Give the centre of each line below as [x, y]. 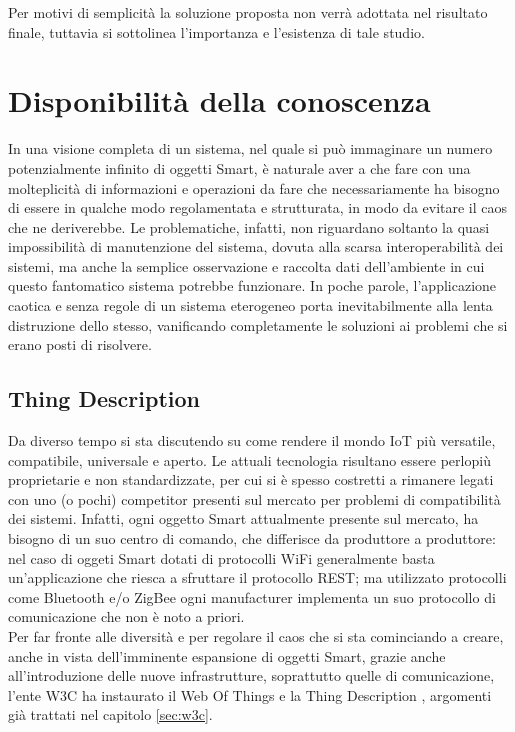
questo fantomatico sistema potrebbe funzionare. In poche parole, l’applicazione [252, 285]
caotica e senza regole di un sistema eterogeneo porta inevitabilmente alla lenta [250, 305]
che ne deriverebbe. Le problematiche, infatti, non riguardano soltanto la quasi [249, 226]
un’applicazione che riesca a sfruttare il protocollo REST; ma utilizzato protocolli [257, 577]
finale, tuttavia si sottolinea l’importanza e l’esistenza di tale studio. [216, 31]
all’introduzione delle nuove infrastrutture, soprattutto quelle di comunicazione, [251, 675]
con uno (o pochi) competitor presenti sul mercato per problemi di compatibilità [254, 498]
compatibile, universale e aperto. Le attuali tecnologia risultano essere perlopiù [249, 459]
